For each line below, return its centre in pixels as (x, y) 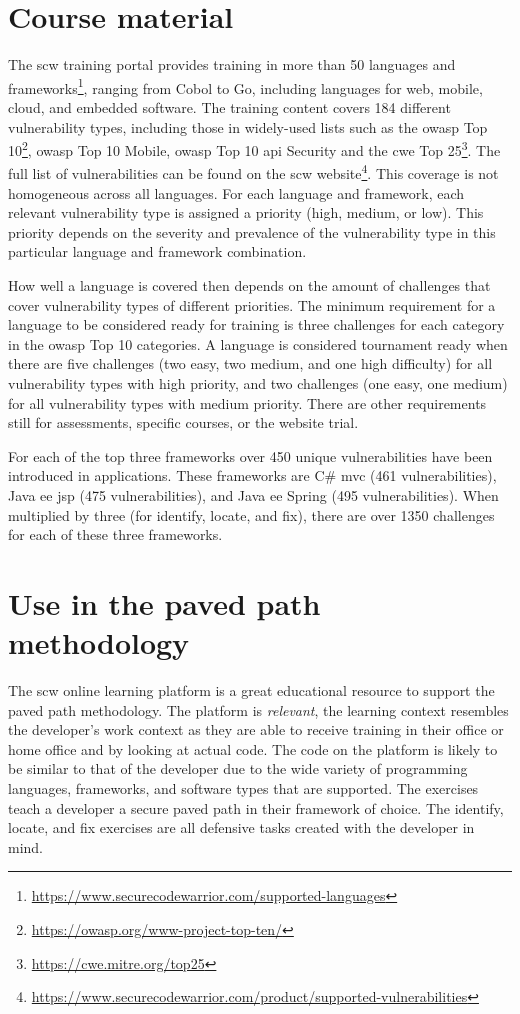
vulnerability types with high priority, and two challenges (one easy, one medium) (258, 383)
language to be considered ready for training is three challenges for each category (256, 324)
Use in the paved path (164, 602)
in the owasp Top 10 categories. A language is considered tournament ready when (258, 343)
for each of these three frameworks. (115, 534)
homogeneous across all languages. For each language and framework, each (236, 192)
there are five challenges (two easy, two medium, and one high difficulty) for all (250, 363)
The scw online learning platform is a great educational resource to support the (251, 690)
